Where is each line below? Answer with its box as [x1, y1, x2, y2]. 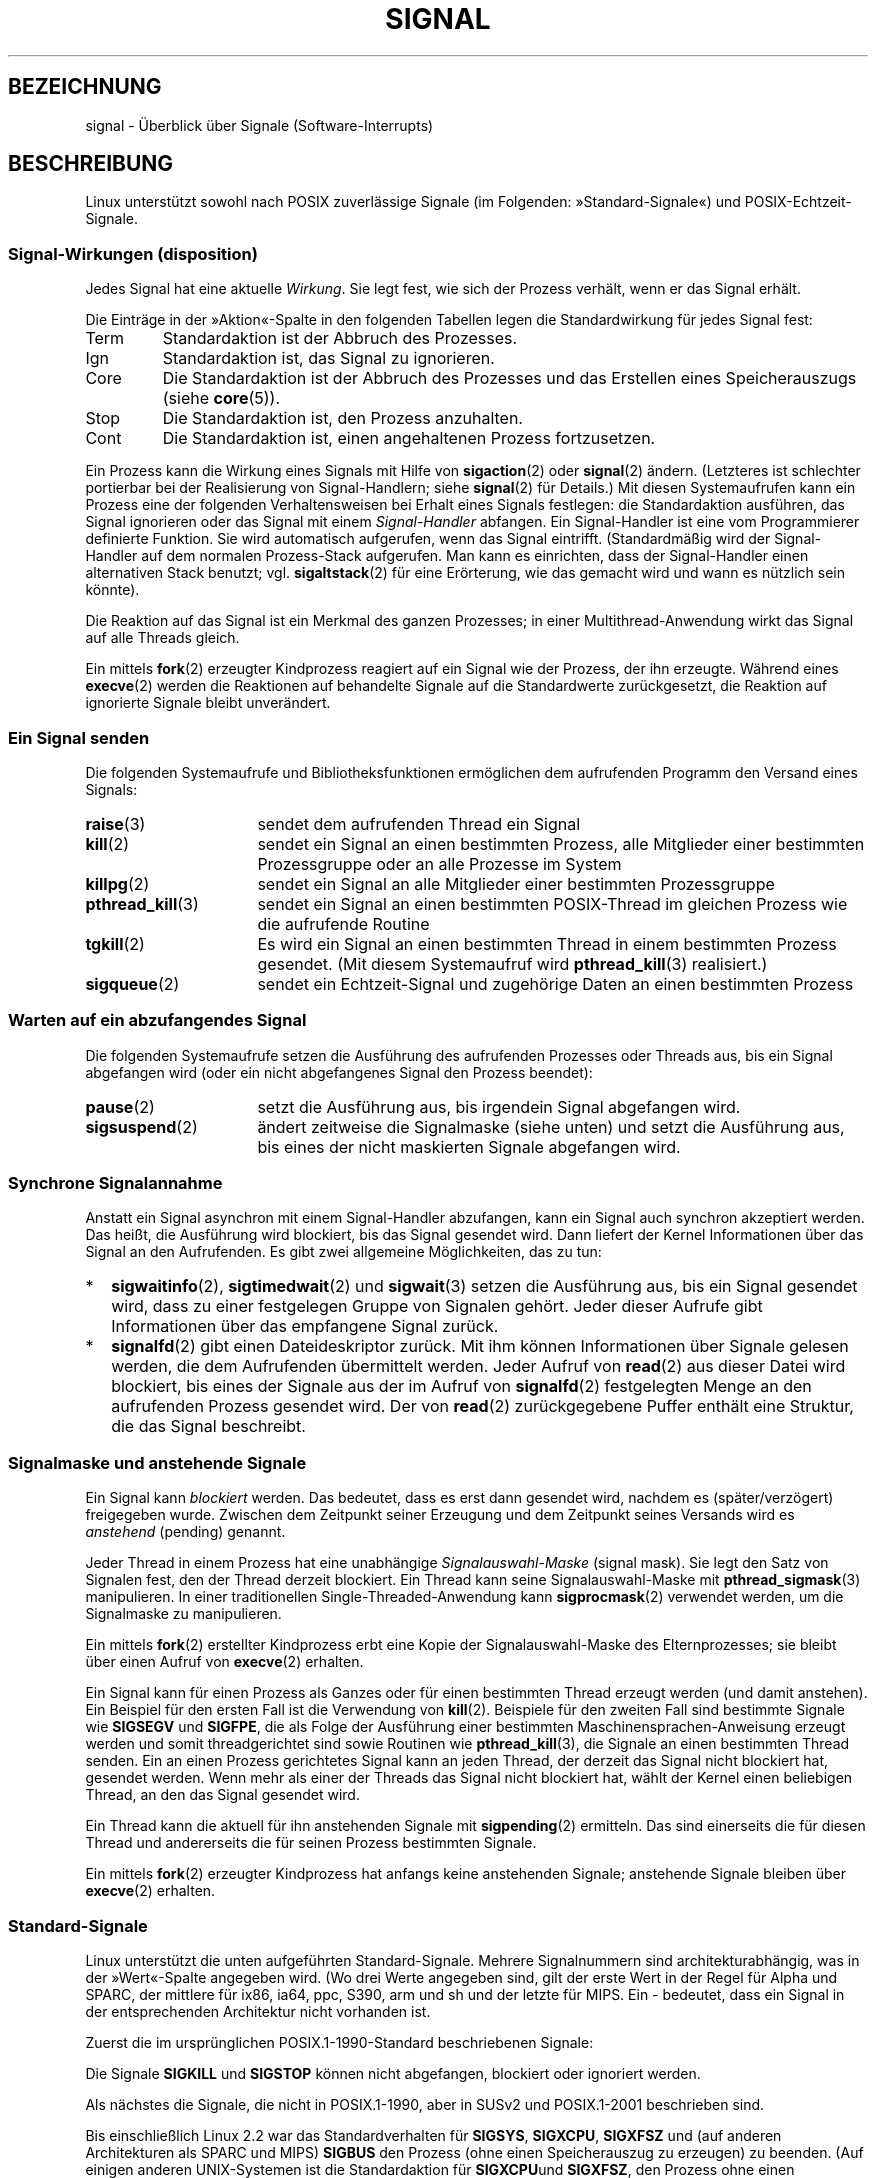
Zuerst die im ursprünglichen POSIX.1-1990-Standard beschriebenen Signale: [85, 2033, 594, 2051]
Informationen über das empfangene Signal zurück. [111, 1316, 499, 1337]
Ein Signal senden [8, 727, 150, 748]
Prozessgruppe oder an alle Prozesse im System [257, 853, 622, 874]
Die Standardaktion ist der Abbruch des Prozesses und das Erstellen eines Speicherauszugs [162, 368, 857, 389]
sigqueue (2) [85, 973, 180, 994]
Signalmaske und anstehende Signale [8, 1452, 307, 1473]
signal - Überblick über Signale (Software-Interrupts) [85, 116, 434, 134]
